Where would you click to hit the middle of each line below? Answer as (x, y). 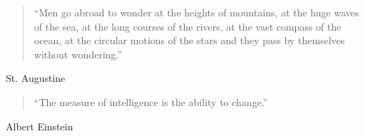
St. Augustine (36, 78)
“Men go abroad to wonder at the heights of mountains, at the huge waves (196, 12)
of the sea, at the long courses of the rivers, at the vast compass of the (187, 26)
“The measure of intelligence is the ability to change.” (151, 101)
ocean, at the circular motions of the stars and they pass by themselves (189, 40)
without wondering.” (78, 54)
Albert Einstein (40, 126)
